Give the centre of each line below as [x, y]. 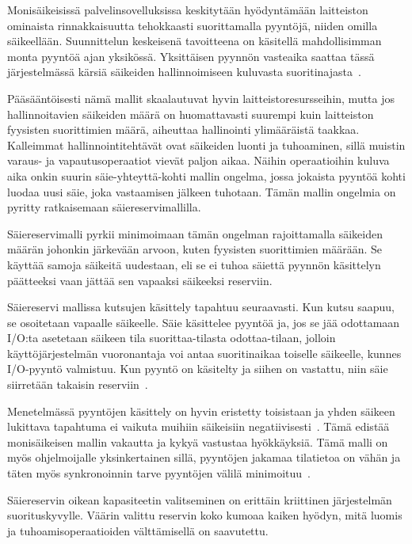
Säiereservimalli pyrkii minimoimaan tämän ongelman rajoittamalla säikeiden [195, 233]
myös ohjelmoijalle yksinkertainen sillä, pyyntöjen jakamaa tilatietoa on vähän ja [204, 457]
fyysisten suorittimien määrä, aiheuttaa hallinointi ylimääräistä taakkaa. [183, 129]
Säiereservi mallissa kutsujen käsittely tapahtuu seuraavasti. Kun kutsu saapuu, [201, 307]
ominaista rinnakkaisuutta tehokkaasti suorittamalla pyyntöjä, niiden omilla [193, 25]
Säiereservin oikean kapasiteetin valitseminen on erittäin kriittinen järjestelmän [200, 499]
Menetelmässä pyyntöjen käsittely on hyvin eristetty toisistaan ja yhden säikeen [201, 411]
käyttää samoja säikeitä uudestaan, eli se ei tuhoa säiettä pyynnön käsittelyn [194, 264]
